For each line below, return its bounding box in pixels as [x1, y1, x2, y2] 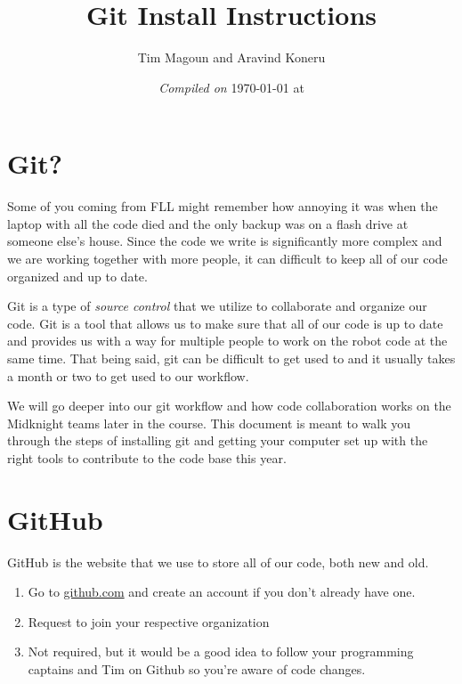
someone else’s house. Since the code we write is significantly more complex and [7, 232, 442, 250]
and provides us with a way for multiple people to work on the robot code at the [7, 331, 448, 350]
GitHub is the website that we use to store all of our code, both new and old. [7, 552, 429, 571]
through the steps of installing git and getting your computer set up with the [7, 431, 428, 450]
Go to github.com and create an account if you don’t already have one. [28, 582, 416, 601]
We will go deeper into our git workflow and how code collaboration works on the [7, 396, 451, 415]
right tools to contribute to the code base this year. [7, 448, 287, 467]
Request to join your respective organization [28, 612, 270, 631]
